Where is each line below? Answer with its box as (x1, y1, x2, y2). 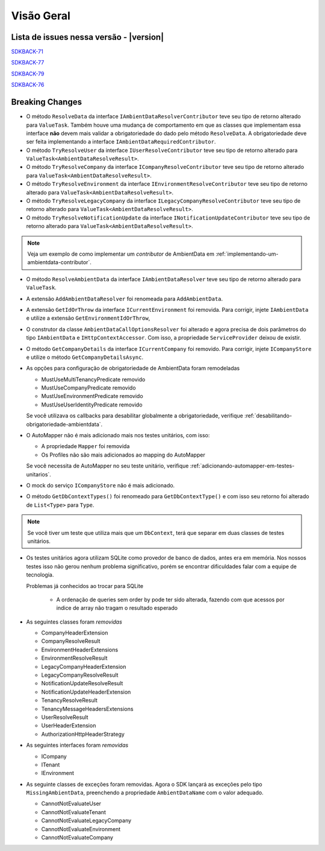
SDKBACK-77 (11, 59, 45, 66)
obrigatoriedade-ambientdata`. (26, 420, 103, 428)
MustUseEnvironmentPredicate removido (41, 393, 144, 400)
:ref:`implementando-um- (215, 250, 279, 258)
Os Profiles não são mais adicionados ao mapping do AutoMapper (41, 451, 206, 458)
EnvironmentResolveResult (41, 654, 108, 662)
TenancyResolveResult (41, 697, 97, 704)
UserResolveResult (41, 713, 88, 721)
